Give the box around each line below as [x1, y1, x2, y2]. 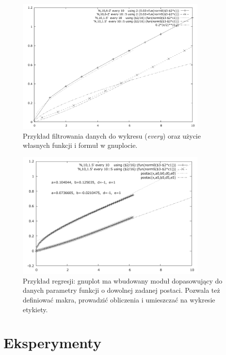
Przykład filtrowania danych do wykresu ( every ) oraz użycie [23, 130, 201, 141]
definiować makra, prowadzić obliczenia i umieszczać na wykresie [23, 295, 215, 305]
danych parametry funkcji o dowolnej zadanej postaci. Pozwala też [23, 285, 220, 295]
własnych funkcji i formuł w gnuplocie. [23, 140, 138, 150]
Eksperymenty [3, 333, 101, 353]
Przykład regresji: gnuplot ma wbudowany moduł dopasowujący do [23, 275, 223, 285]
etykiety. [23, 304, 48, 314]
